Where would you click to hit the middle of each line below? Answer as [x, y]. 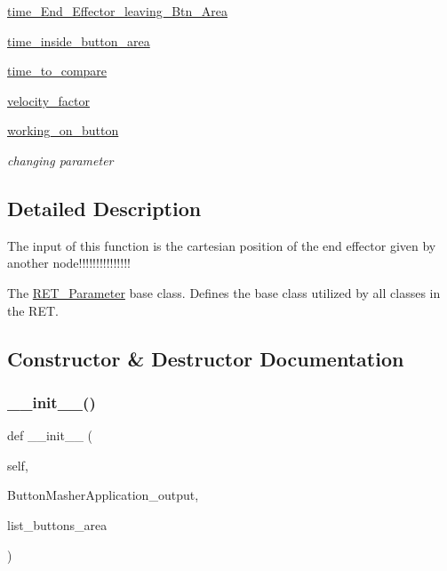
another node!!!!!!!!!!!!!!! [69, 263]
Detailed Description [104, 208]
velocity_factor [48, 100]
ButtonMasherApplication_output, [103, 495]
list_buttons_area [57, 524]
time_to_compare [57, 71]
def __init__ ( [50, 435]
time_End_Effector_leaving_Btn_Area [118, 11]
